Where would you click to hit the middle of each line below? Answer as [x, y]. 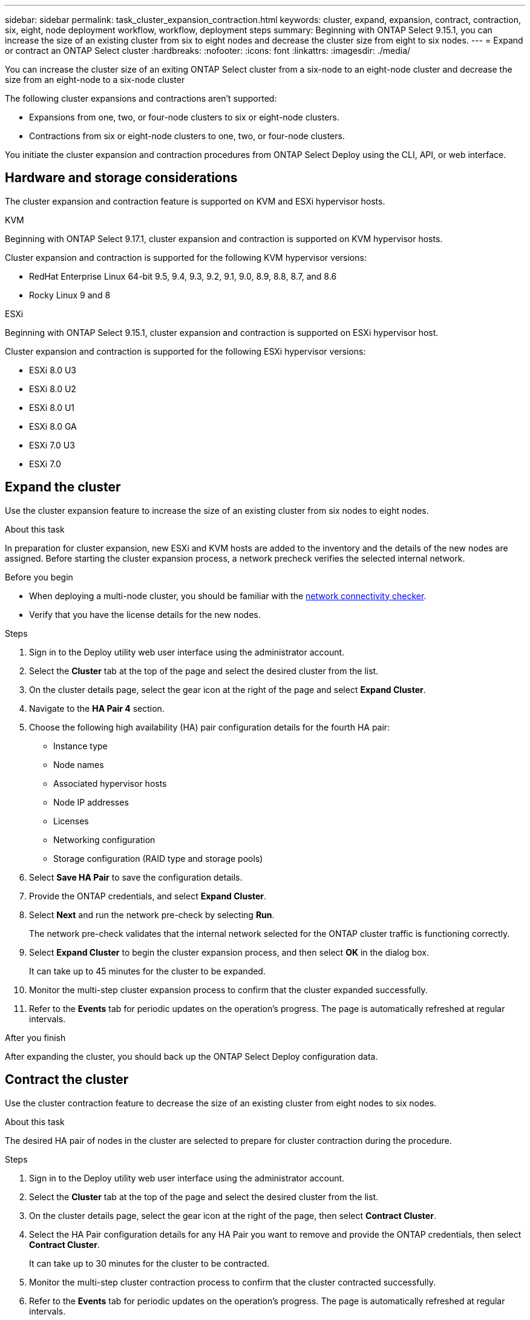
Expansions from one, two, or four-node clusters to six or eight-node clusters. [185, 117]
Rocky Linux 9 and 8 [70, 295]
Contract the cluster [67, 1080]
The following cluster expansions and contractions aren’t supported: [141, 98]
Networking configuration [104, 839]
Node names [79, 764]
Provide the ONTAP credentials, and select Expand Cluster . [148, 896]
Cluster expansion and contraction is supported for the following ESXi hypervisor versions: [185, 351]
